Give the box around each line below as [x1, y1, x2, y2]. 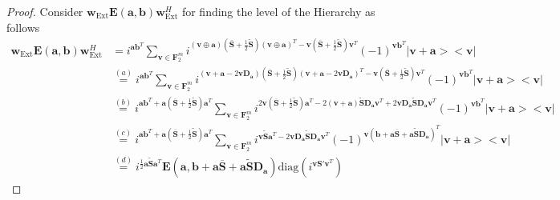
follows [6, 18, 40, 35]
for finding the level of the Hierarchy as [181, 3, 375, 19]
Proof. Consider [6, 3, 83, 19]
